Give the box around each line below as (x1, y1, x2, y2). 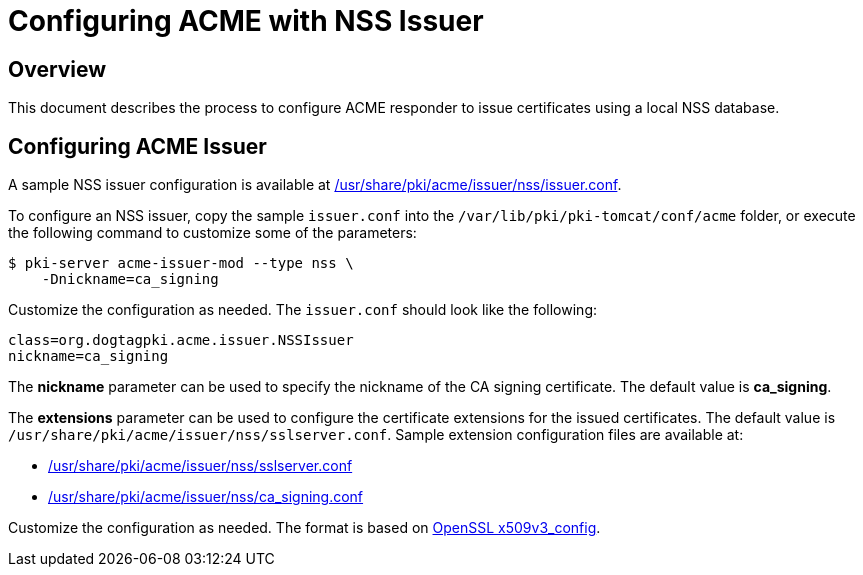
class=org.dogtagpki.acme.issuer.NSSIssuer (8, 332, 354, 349)
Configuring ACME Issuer (8, 133, 267, 159)
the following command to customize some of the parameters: (8, 224, 417, 242)
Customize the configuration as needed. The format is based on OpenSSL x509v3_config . (8, 519, 601, 537)
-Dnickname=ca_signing (41, 271, 219, 288)
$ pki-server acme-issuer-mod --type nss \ (8, 255, 354, 272)
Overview (8, 56, 107, 82)
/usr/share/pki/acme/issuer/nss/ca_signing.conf (48, 488, 364, 506)
